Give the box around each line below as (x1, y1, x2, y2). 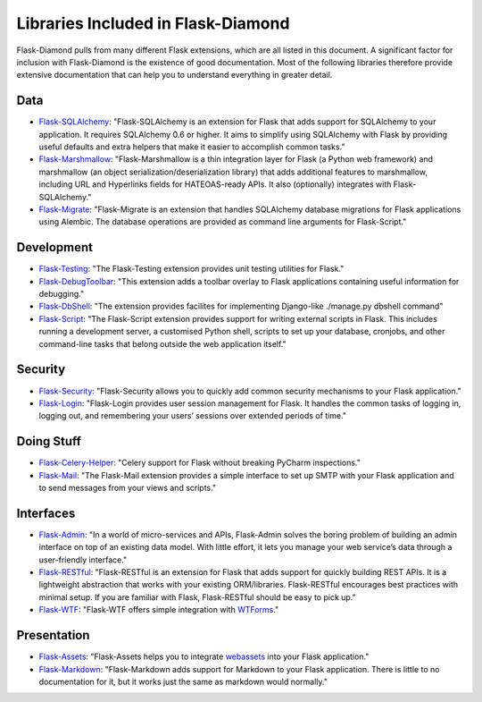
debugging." (38, 289, 85, 300)
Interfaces (16, 505, 76, 520)
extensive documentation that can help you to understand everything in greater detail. (16, 70, 333, 80)
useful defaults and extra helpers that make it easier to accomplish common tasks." (38, 141, 345, 152)
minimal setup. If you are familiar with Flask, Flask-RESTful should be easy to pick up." (38, 591, 356, 603)
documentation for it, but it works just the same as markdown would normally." (38, 676, 328, 687)
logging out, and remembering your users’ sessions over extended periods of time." (38, 410, 347, 421)
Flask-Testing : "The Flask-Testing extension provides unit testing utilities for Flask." (38, 264, 345, 275)
